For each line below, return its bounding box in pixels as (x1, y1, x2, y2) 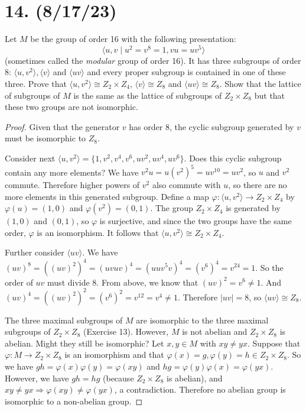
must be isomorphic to (5, 132, 86, 144)
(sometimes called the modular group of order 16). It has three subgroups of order (5, 54, 301, 66)
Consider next (5, 151, 56, 164)
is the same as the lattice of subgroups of (73, 89, 222, 101)
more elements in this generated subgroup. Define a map (5, 190, 209, 202)
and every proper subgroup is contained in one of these (87, 66, 286, 78)
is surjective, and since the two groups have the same (99, 215, 292, 227)
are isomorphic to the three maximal (136, 313, 269, 326)
